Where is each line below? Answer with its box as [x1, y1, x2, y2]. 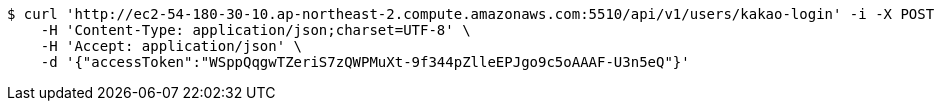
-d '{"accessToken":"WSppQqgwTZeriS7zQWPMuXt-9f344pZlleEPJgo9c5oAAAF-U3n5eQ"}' [40, 54, 690, 70]
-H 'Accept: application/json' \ [40, 38, 303, 54]
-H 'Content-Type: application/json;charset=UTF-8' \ [40, 22, 471, 38]
